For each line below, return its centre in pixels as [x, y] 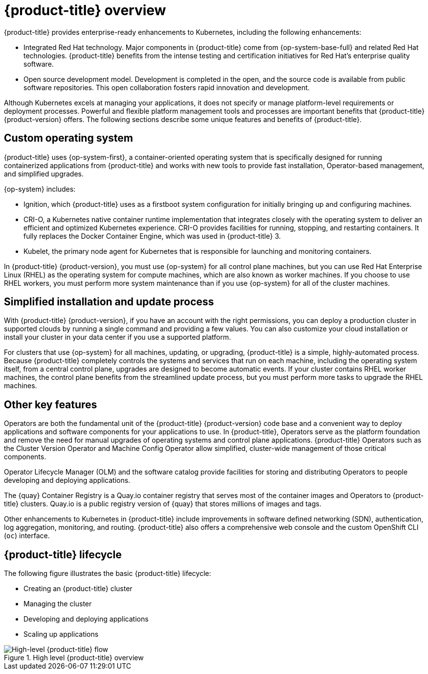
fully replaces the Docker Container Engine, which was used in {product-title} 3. [152, 236]
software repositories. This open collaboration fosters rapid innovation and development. [167, 87]
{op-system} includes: [40, 189]
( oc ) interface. [27, 536]
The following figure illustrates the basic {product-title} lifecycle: [108, 574]
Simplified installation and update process [109, 302]
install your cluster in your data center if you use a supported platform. [117, 337]
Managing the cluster [58, 604]
